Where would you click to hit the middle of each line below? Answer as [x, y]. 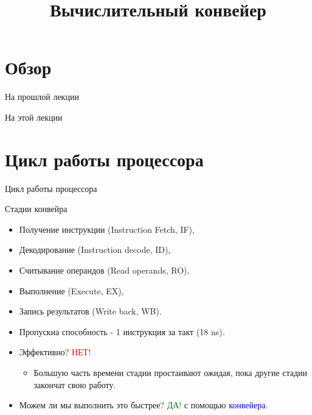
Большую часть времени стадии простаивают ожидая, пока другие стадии [171, 372]
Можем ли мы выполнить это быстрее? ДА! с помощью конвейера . [144, 405]
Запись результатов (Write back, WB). [90, 311]
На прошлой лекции [42, 97]
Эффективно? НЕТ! [55, 352]
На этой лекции [34, 117]
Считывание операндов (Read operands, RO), [104, 270]
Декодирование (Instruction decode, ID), [95, 250]
